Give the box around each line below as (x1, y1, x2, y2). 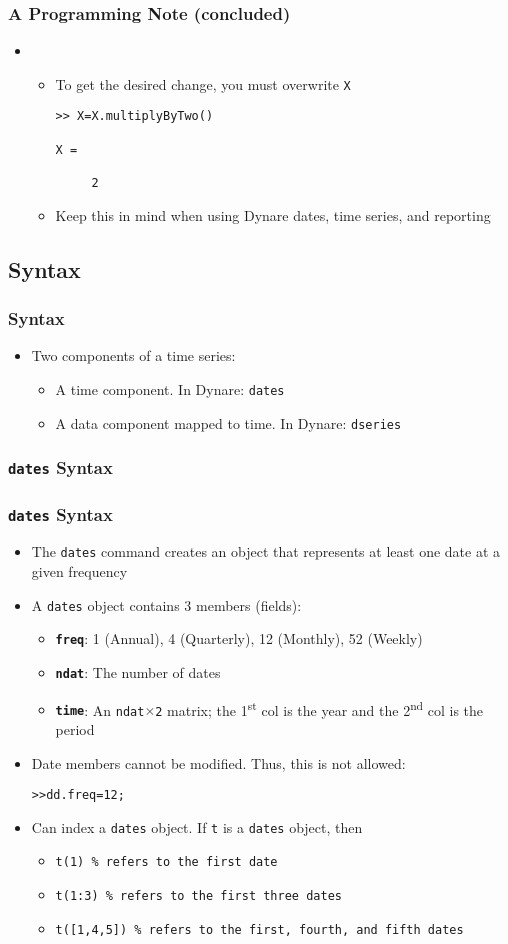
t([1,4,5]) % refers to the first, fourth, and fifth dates (55, 922, 464, 937)
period (55, 718, 95, 739)
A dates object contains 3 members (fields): (31, 594, 302, 615)
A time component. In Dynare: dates (55, 378, 285, 399)
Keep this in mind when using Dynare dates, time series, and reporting (55, 204, 491, 225)
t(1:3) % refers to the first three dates (55, 889, 342, 904)
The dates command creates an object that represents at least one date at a (31, 541, 501, 562)
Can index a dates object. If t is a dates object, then (31, 816, 363, 837)
